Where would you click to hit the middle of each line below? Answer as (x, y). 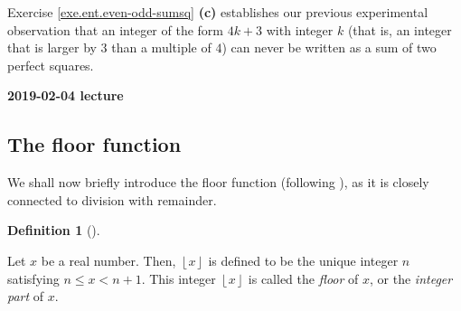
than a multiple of (161, 47)
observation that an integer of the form (115, 29)
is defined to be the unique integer (303, 260)
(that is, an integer (400, 29)
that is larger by (52, 47)
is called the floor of (303, 278)
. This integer (179, 278)
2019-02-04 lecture (66, 95)
